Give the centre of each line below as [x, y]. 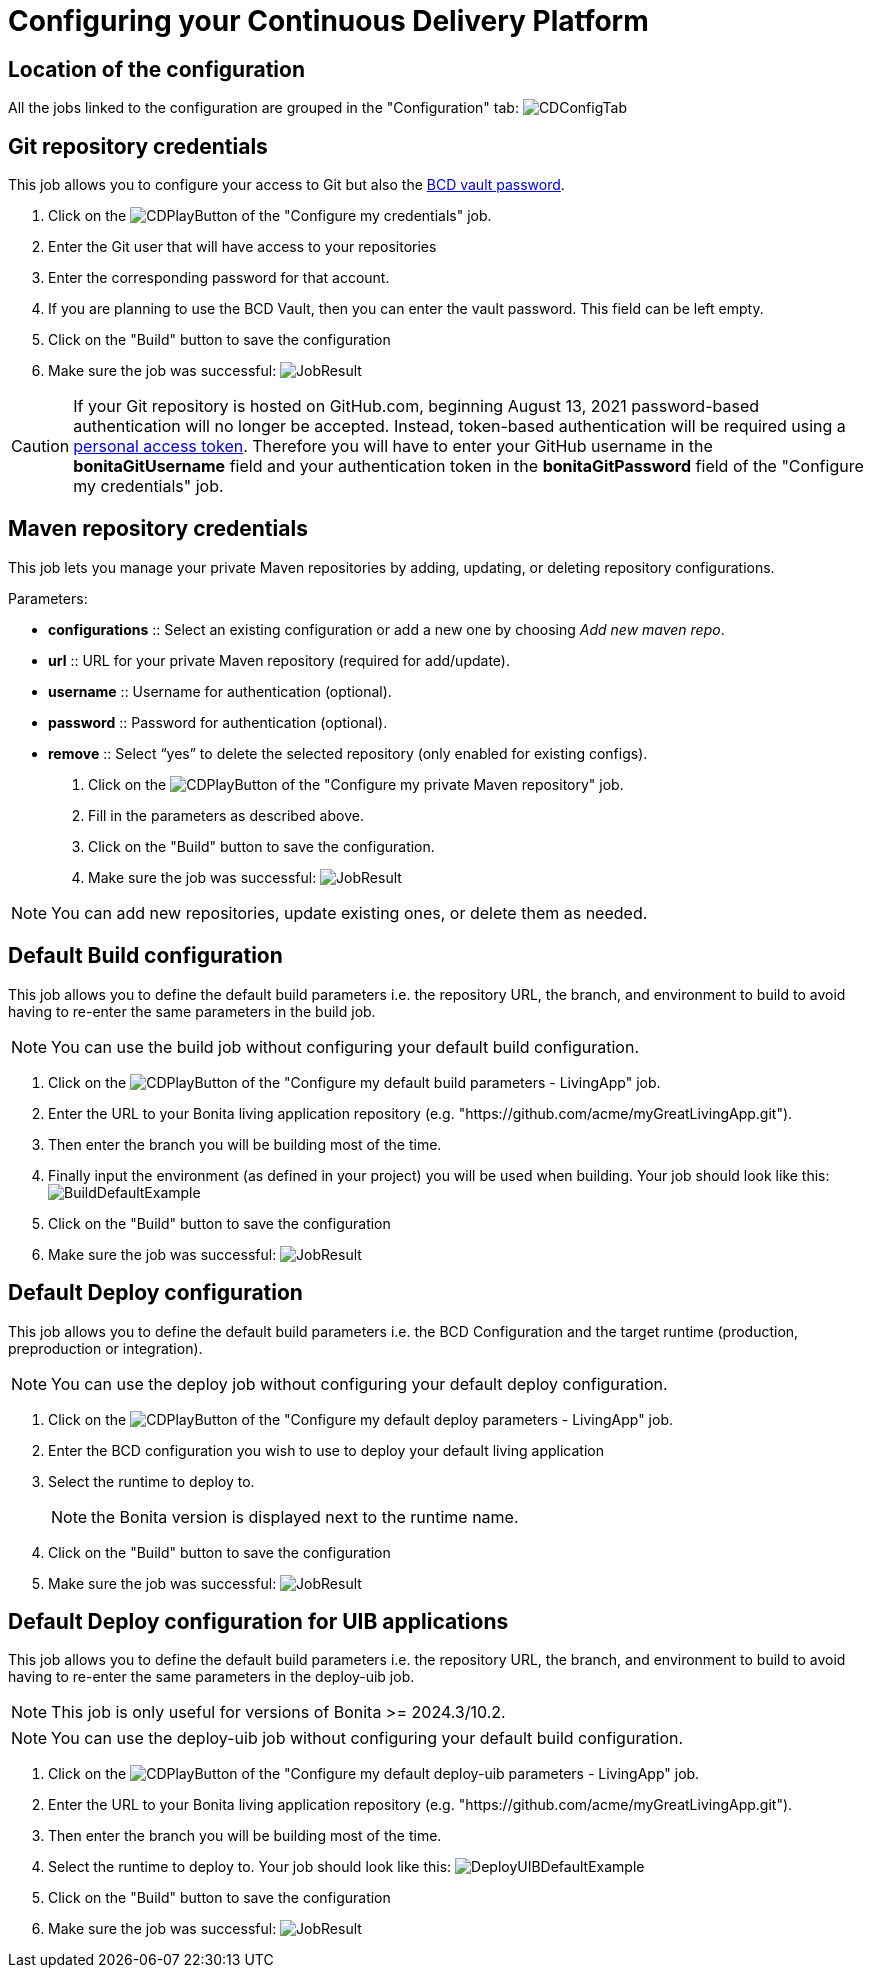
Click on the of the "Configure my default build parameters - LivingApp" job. [354, 1082]
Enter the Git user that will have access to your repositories [242, 247]
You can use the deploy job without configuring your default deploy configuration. [359, 1383]
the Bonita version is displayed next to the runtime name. [305, 1516]
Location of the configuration [156, 69]
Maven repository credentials [158, 529]
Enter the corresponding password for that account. [219, 278]
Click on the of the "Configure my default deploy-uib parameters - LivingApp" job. [374, 1774]
